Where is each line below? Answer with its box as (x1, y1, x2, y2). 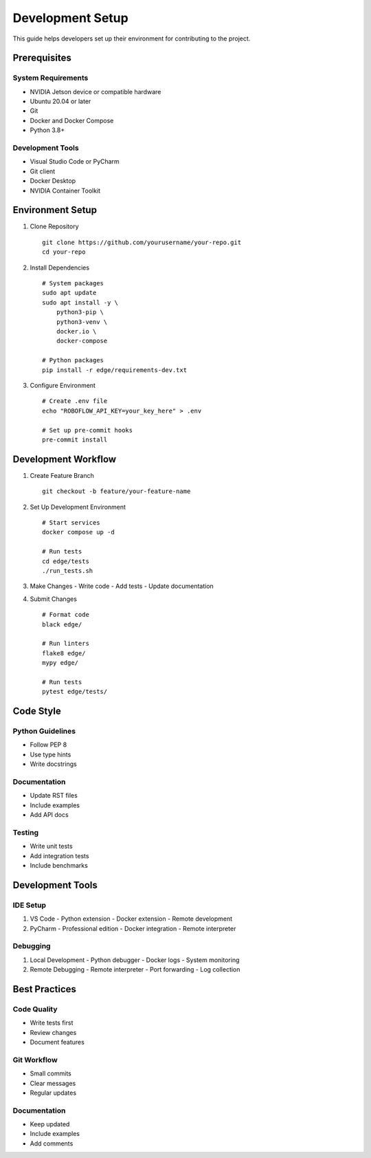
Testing (12, 827, 39, 837)
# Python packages (42, 356, 104, 364)
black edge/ (42, 620, 82, 629)
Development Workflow (12, 453, 117, 465)
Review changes (30, 1028, 77, 1036)
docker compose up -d (42, 528, 115, 536)
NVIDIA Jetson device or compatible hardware (30, 87, 161, 96)
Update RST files (30, 791, 78, 800)
